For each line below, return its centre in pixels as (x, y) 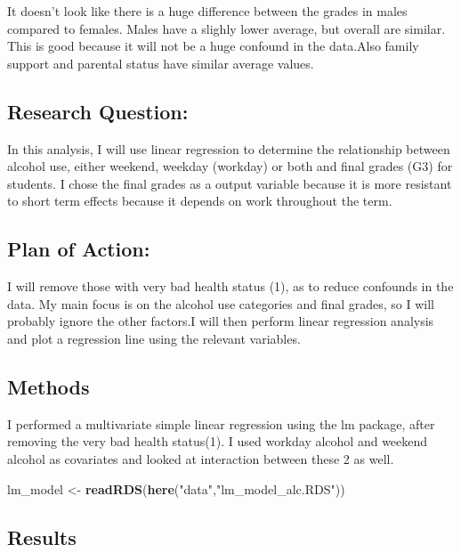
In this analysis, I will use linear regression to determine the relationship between (229, 148)
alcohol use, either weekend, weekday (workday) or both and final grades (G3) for (230, 166)
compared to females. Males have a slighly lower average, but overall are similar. (226, 28)
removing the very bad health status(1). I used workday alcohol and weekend (218, 441)
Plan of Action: (79, 249)
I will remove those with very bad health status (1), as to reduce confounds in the (230, 286)
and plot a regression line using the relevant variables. (154, 338)
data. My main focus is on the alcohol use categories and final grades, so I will (221, 303)
